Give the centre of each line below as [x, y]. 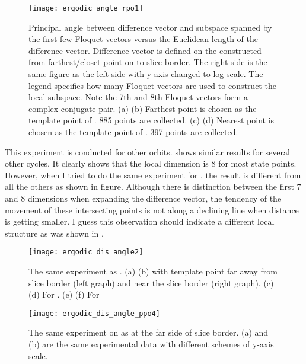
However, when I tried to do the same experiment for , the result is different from [153, 175]
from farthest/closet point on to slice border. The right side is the [148, 62]
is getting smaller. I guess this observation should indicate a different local [140, 221]
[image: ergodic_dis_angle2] [86, 252]
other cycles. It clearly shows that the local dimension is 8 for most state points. [151, 163]
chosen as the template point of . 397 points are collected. [133, 132]
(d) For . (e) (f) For [64, 294]
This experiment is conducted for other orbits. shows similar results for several [147, 151]
